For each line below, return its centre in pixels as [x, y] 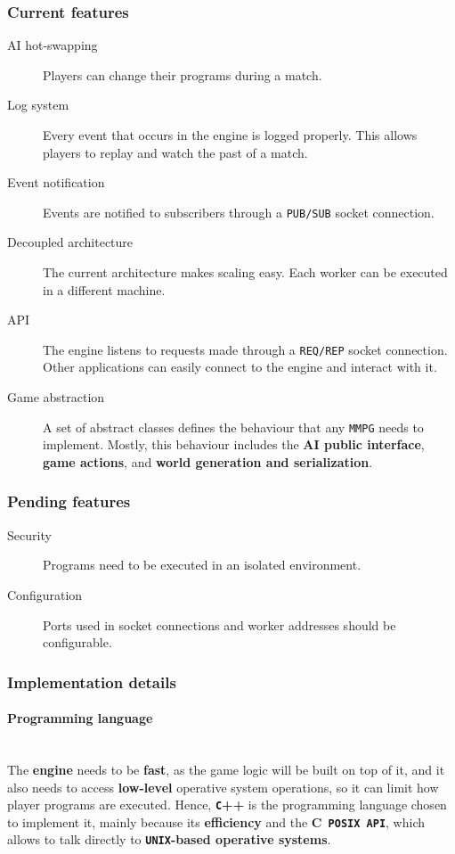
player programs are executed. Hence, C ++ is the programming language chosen [227, 805]
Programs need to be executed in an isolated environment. [202, 565]
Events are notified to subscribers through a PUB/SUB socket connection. [239, 212]
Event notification [56, 182]
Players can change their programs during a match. [183, 74]
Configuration [45, 594]
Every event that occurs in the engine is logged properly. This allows [230, 135]
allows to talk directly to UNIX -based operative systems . [169, 839]
